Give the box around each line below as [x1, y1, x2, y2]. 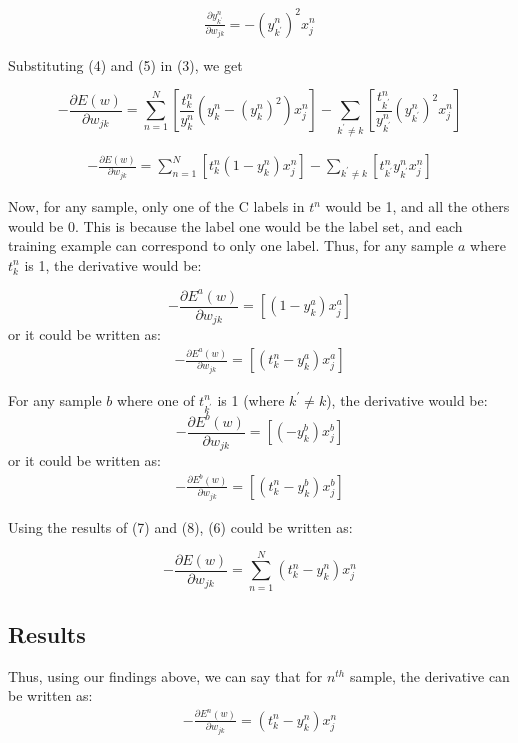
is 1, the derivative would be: [24, 254, 202, 275]
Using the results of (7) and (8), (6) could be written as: [8, 516, 353, 537]
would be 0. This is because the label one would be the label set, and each [8, 215, 463, 236]
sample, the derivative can [349, 665, 510, 686]
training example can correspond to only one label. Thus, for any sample [8, 235, 454, 256]
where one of [116, 389, 195, 410]
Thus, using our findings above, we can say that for [8, 665, 323, 686]
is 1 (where [217, 389, 285, 410]
